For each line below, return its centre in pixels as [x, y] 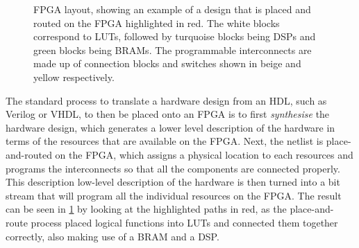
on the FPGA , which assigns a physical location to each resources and [204, 154]
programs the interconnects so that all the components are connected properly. [173, 168]
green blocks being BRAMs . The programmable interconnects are [173, 50]
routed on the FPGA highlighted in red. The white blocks [157, 23]
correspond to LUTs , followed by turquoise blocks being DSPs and [175, 36]
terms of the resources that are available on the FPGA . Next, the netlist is [165, 141]
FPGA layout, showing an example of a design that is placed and [172, 9]
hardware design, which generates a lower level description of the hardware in [170, 127]
